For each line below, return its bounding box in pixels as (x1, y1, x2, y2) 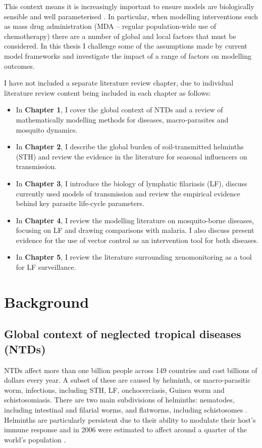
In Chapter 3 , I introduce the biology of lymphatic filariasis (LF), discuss (16, 178, 247, 188)
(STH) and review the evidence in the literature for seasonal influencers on (16, 151, 247, 161)
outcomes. (4, 60, 35, 71)
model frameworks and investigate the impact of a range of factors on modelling (4, 50, 251, 61)
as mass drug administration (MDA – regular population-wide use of (4, 21, 216, 31)
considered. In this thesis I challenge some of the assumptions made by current (4, 40, 247, 51)
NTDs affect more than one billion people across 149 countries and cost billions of (4, 364, 257, 375)
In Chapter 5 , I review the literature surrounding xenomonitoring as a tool (16, 252, 252, 262)
